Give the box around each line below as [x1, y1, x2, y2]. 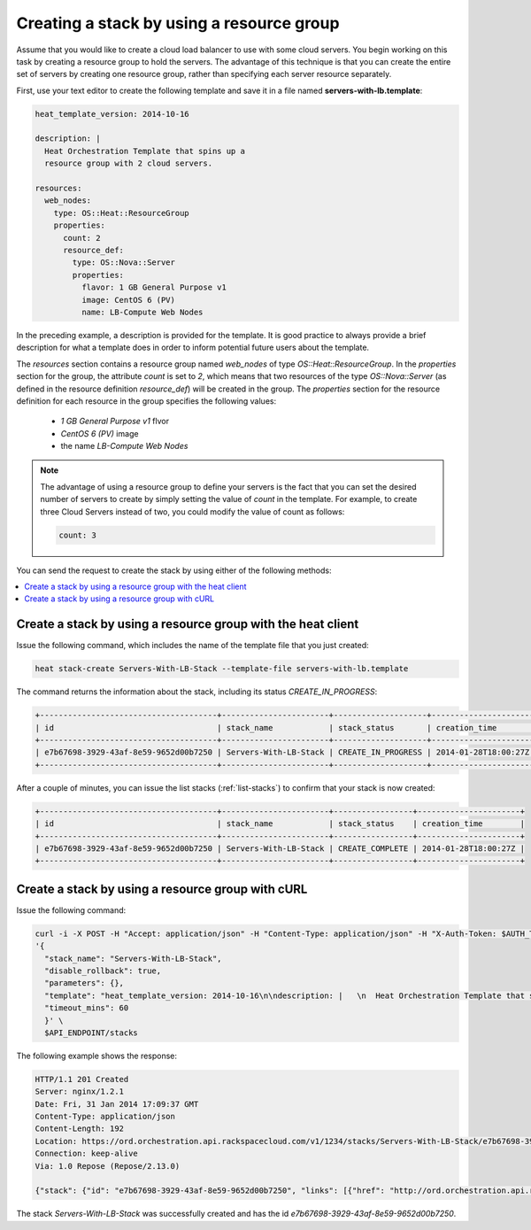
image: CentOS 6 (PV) [81, 295, 176, 305]
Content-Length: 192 [35, 1124, 124, 1133]
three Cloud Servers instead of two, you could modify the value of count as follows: [40, 506, 345, 517]
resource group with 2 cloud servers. [44, 159, 212, 168]
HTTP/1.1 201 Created [35, 1074, 129, 1084]
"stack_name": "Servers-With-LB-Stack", [44, 953, 222, 963]
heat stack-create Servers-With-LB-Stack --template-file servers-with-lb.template [35, 664, 409, 674]
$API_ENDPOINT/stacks [44, 1027, 139, 1038]
